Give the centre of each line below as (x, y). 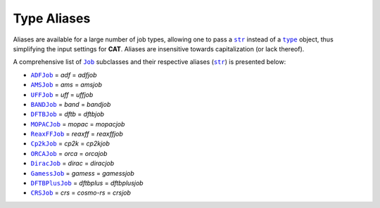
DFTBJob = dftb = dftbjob (68, 114)
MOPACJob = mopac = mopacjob (78, 124)
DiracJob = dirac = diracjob (72, 163)
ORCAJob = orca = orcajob (69, 153)
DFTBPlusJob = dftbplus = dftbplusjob (87, 183)
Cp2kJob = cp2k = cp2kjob (70, 143)
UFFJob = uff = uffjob (62, 94)
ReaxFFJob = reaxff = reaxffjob (77, 134)
